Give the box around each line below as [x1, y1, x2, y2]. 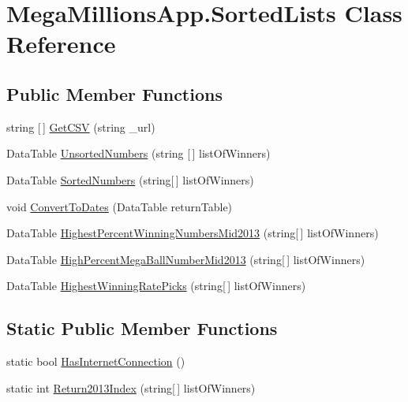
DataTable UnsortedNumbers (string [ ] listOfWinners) [6, 145, 271, 162]
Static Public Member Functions [6, 316, 278, 341]
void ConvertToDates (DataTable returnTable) [6, 198, 233, 214]
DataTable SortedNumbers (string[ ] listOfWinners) [6, 171, 254, 188]
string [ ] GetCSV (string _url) [6, 118, 155, 135]
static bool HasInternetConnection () [6, 353, 185, 370]
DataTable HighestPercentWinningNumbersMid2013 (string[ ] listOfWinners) [6, 225, 379, 241]
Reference [6, 28, 116, 60]
